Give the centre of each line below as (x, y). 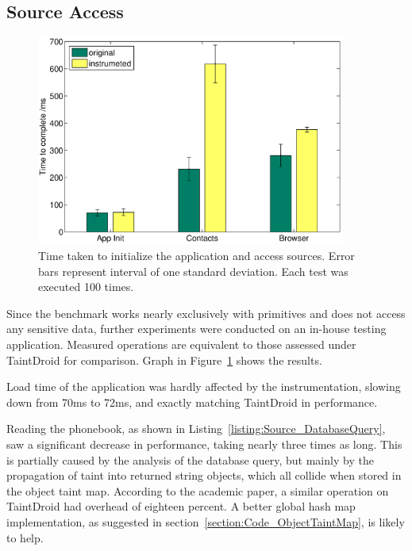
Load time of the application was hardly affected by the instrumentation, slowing (204, 386)
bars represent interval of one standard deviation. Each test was (193, 271)
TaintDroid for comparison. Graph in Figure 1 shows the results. (164, 360)
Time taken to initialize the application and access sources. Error (196, 256)
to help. (25, 537)
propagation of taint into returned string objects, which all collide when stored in (204, 475)
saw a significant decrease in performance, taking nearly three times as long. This (204, 444)
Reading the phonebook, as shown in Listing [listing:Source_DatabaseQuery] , (196, 429)
